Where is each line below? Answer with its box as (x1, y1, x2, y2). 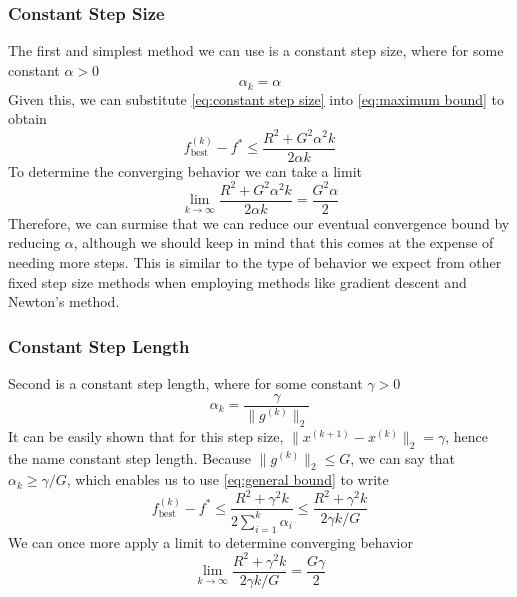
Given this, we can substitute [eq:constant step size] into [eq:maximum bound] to (8, 88, 505, 109)
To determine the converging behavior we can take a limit (8, 160, 362, 181)
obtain (8, 108, 47, 129)
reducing (8, 232, 61, 253)
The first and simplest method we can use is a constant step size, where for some (8, 40, 504, 61)
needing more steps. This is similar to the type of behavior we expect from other (8, 251, 502, 272)
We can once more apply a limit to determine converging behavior (8, 531, 413, 552)
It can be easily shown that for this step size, (8, 425, 284, 446)
